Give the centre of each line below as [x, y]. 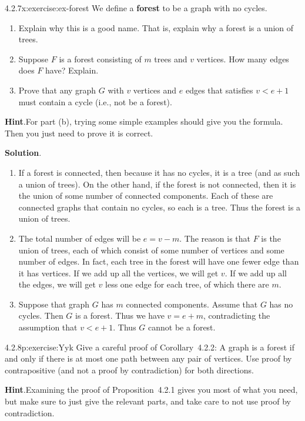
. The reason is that [215, 238]
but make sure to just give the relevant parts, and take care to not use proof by [148, 401]
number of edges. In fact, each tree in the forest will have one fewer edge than [159, 261]
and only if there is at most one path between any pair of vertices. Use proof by [148, 358]
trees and [171, 59]
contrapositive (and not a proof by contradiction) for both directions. [129, 370]
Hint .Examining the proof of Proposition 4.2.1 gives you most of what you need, [151, 390]
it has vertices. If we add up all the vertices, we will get [118, 273]
